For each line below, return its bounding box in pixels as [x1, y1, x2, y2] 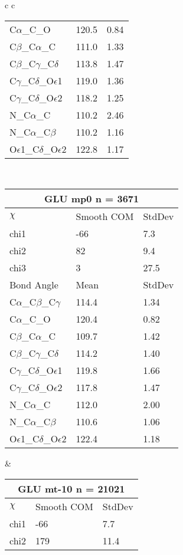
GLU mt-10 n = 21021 [18, 481, 125, 495]
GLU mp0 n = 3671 [44, 192, 139, 206]
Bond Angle [9, 278, 58, 292]
